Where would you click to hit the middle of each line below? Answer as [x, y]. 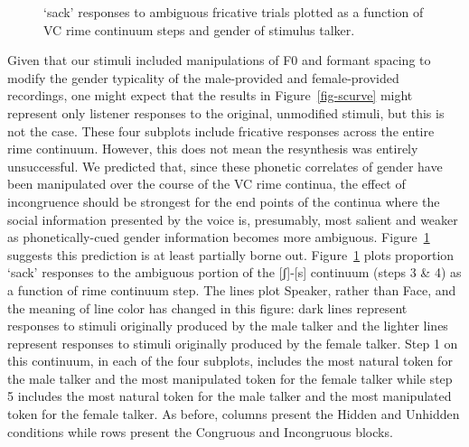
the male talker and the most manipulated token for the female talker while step [230, 378]
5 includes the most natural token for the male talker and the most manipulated [230, 396]
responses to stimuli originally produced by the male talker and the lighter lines [228, 326]
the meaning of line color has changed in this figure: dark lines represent [207, 307]
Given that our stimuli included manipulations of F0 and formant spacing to [219, 60]
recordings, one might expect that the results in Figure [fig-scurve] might [210, 95]
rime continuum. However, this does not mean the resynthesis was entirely [213, 149]
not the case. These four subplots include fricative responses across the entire [221, 130]
